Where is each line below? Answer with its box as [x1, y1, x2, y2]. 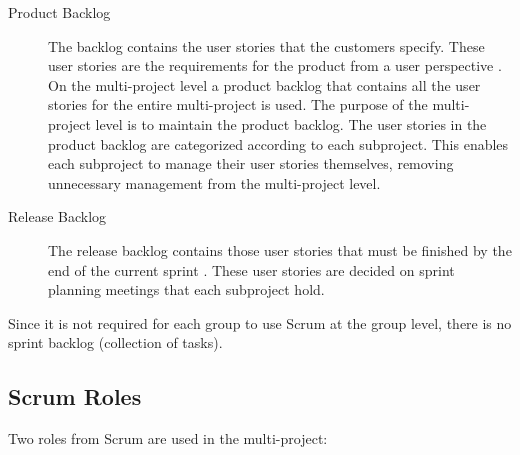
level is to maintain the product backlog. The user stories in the [95, 113, 487, 134]
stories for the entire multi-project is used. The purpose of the [48, 94, 428, 115]
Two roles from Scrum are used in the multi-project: [8, 428, 328, 449]
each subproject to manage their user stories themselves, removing [48, 153, 454, 174]
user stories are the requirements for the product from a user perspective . [48, 55, 502, 76]
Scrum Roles [8, 381, 142, 412]
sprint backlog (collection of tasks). [8, 332, 223, 353]
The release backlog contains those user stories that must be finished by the [48, 239, 512, 260]
